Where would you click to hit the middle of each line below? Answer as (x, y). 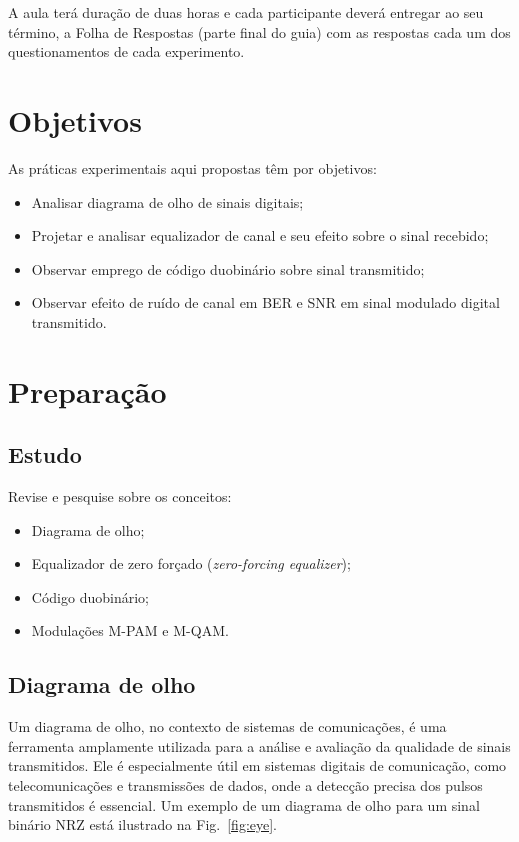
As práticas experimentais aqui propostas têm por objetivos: (192, 167)
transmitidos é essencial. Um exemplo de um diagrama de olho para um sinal (244, 804)
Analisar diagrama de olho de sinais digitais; (167, 201)
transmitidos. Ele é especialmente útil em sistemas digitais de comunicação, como (257, 765)
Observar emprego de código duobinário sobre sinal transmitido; (228, 268)
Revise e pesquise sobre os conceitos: (120, 496)
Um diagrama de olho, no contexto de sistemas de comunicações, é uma (227, 726)
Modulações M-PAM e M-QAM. (130, 630)
